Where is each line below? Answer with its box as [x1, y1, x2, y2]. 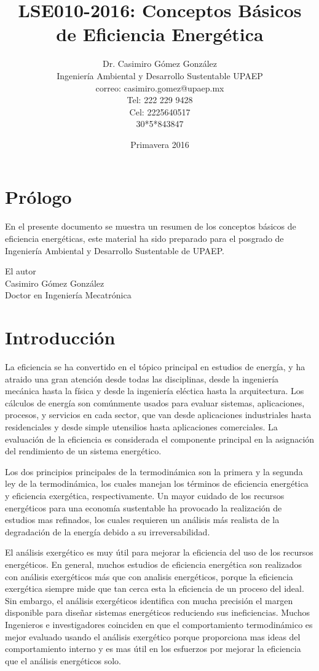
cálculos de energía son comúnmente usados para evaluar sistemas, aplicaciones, [5, 396, 305, 409]
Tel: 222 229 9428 [127, 93, 193, 106]
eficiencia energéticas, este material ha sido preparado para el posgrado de [5, 232, 284, 244]
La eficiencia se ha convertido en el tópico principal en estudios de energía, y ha [5, 360, 305, 373]
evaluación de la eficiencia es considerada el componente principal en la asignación [5, 432, 315, 445]
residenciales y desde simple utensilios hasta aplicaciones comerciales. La [5, 421, 278, 433]
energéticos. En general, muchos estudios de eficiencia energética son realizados [5, 558, 302, 570]
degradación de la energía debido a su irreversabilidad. [5, 525, 210, 538]
